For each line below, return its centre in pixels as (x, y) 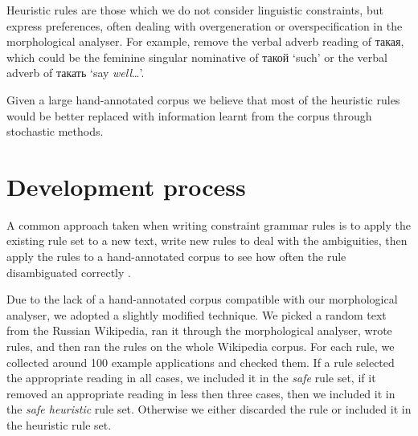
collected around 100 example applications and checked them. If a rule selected (201, 362)
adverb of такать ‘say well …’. (76, 73)
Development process (126, 186)
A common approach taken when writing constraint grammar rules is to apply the (209, 224)
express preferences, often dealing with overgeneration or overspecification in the (205, 25)
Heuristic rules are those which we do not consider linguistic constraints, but (195, 10)
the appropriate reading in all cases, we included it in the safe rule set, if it (191, 378)
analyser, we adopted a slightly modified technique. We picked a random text (197, 314)
